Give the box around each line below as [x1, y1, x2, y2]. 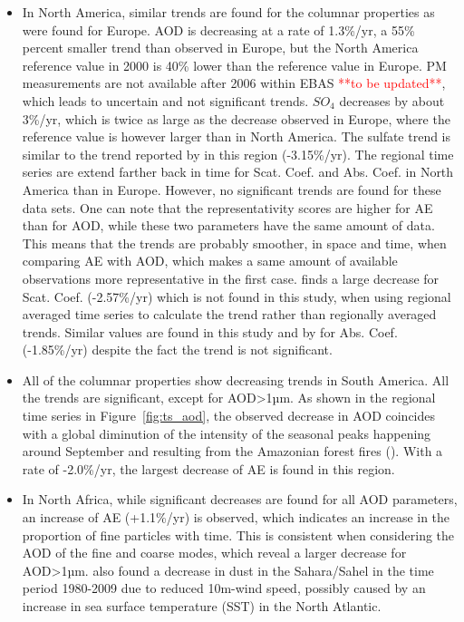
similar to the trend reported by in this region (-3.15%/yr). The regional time [22, 144, 454, 163]
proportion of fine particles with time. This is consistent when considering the [22, 525, 455, 544]
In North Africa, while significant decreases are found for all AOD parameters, [22, 490, 458, 509]
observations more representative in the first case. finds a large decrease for [22, 268, 440, 287]
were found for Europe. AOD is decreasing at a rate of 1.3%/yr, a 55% [22, 20, 415, 39]
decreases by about [339, 91, 445, 110]
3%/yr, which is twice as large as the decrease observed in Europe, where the [22, 109, 450, 128]
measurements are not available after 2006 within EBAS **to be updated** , [22, 73, 446, 92]
